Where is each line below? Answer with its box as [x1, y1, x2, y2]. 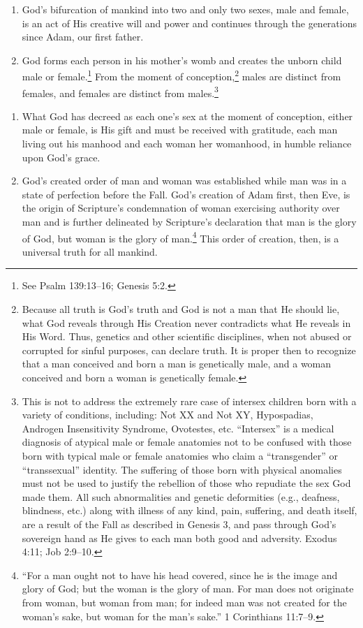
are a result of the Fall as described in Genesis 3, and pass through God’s [22, 516, 336, 531]
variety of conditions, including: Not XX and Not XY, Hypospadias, [22, 407, 313, 422]
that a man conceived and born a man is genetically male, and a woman [22, 356, 332, 371]
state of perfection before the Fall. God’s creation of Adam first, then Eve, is [22, 187, 350, 201]
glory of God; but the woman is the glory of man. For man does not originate [22, 581, 354, 596]
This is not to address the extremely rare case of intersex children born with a [22, 393, 357, 408]
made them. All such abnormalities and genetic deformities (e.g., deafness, [22, 489, 340, 504]
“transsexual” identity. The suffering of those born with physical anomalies [22, 462, 342, 476]
